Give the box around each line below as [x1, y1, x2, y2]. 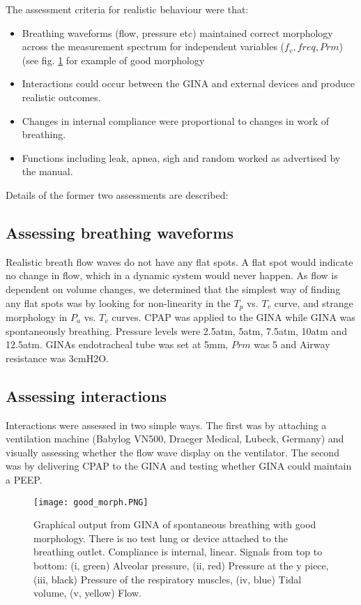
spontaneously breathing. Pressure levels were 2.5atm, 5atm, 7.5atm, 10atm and [6, 323, 347, 338]
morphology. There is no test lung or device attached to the [33, 530, 289, 545]
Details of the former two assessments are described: [6, 187, 229, 202]
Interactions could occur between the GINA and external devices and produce [22, 76, 355, 91]
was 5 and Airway [254, 337, 330, 352]
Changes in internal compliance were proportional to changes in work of [22, 113, 329, 128]
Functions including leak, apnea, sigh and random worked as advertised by [22, 150, 341, 165]
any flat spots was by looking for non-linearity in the [6, 295, 231, 310]
